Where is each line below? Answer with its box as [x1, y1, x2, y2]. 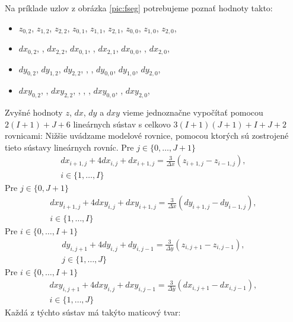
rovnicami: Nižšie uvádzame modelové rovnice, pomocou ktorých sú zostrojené [5, 129, 289, 142]
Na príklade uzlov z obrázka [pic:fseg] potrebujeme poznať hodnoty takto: [5, 2, 273, 14]
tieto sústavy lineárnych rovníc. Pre [5, 141, 134, 153]
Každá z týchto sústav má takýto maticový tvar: [5, 306, 181, 318]
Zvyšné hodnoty [5, 106, 63, 119]
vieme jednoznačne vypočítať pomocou [122, 106, 263, 119]
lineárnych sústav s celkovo [73, 117, 171, 130]
